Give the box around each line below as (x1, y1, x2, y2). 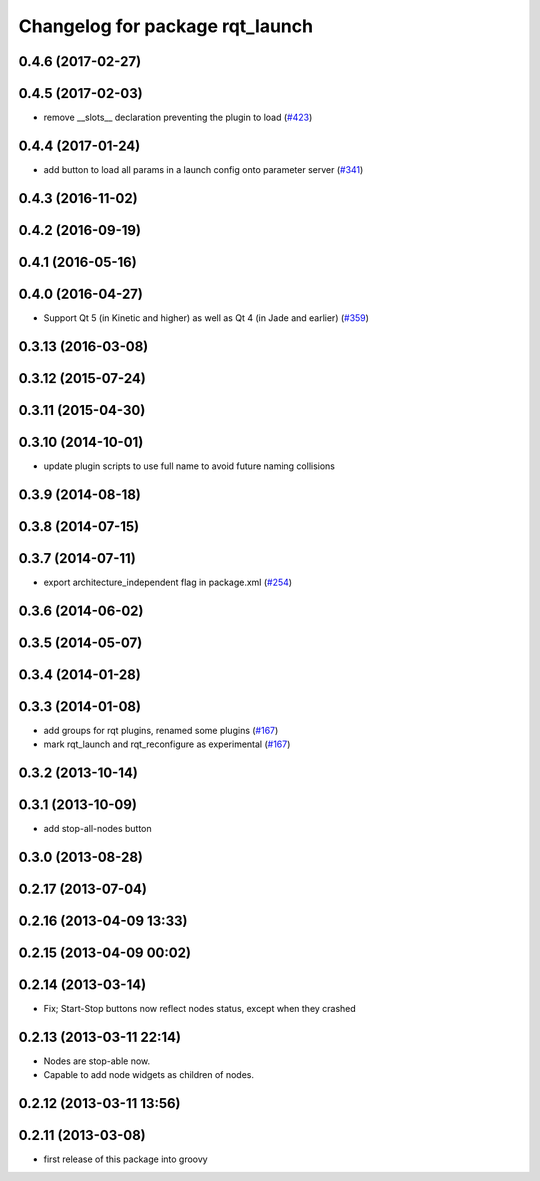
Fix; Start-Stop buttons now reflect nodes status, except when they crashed (43, 1003, 357, 1015)
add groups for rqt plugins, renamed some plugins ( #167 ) (43, 724, 279, 736)
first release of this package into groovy (43, 1153, 209, 1165)
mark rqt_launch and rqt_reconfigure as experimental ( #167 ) (43, 738, 291, 750)
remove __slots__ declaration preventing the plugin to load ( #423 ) (43, 111, 313, 124)
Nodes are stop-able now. (43, 1055, 151, 1067)
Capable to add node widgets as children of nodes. (43, 1069, 255, 1081)
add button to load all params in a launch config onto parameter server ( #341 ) (43, 163, 364, 175)
